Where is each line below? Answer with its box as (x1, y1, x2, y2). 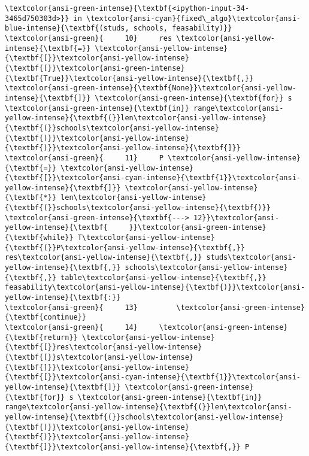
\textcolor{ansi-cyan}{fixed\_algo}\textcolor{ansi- (86, 14, 301, 23)
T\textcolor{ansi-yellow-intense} (77, 233, 215, 242)
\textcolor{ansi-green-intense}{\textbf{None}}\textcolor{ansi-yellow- (5, 84, 296, 93)
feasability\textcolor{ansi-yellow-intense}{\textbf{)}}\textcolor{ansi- (5, 283, 305, 292)
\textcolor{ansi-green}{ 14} (5, 323, 138, 332)
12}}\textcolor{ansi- (193, 213, 280, 222)
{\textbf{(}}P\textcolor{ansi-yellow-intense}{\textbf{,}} (5, 243, 245, 252)
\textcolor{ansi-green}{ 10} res (5, 34, 172, 42)
